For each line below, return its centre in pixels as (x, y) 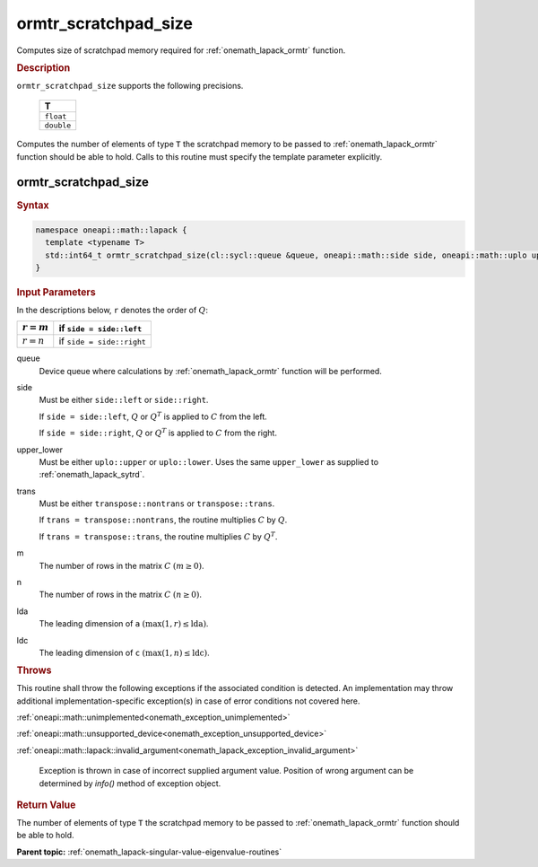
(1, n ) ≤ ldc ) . (186, 652)
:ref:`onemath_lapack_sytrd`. (92, 475)
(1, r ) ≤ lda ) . (185, 624)
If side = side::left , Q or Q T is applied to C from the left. (153, 416)
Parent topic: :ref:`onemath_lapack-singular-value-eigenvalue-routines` (149, 852)
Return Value (46, 805)
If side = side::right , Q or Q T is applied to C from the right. (158, 433)
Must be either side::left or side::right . (124, 400)
